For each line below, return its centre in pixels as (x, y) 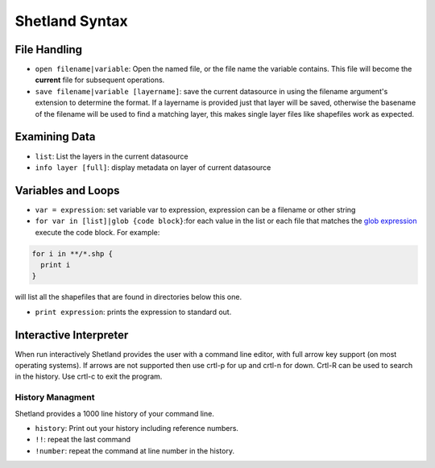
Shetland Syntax (71, 21)
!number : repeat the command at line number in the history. (135, 450)
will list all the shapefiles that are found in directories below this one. (128, 297)
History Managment (55, 397)
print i (56, 265)
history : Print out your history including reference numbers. (137, 428)
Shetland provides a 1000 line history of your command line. (115, 413)
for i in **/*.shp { (72, 253)
